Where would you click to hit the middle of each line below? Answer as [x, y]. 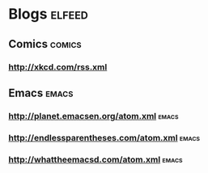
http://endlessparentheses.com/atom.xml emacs [104, 137]
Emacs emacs [41, 93]
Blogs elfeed [49, 14]
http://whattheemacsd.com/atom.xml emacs [96, 159]
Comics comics [45, 44]
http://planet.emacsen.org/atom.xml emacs [93, 116]
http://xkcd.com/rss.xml [58, 67]
